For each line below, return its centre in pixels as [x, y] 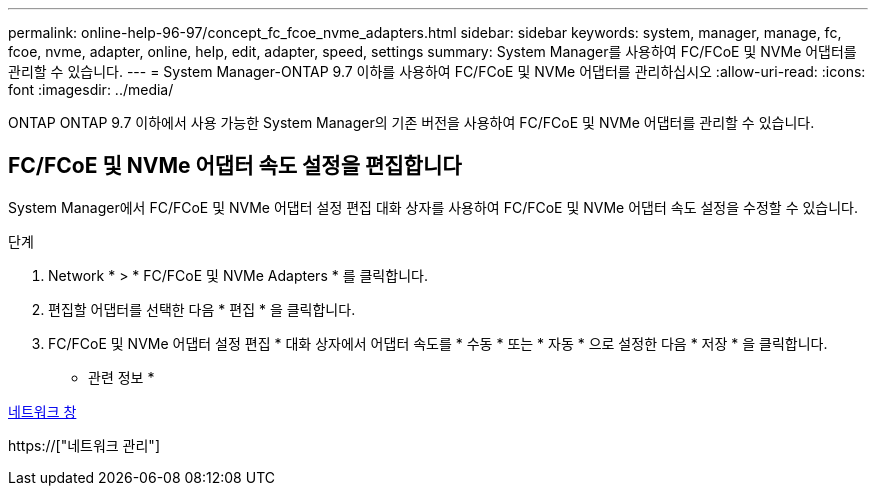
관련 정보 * [121, 377]
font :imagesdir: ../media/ [91, 89]
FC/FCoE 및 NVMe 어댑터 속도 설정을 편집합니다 [235, 166]
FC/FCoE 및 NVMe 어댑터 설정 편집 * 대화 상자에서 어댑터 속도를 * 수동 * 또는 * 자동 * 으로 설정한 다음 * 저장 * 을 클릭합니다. [438, 343]
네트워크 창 [42, 411]
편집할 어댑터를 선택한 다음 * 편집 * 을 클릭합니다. [202, 309]
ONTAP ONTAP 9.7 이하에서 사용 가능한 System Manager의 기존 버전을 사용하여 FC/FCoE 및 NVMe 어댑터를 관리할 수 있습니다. [411, 122]
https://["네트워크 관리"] [84, 445]
